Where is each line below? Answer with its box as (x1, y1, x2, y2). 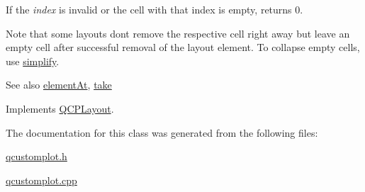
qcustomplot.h (6, 149, 67, 164)
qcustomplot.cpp (6, 172, 77, 187)
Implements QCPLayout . (6, 101, 114, 115)
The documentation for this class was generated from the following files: (6, 125, 318, 140)
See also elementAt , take (6, 77, 112, 92)
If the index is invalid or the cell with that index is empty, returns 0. (6, 2, 303, 16)
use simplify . (6, 53, 60, 68)
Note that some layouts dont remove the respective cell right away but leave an (6, 26, 350, 40)
